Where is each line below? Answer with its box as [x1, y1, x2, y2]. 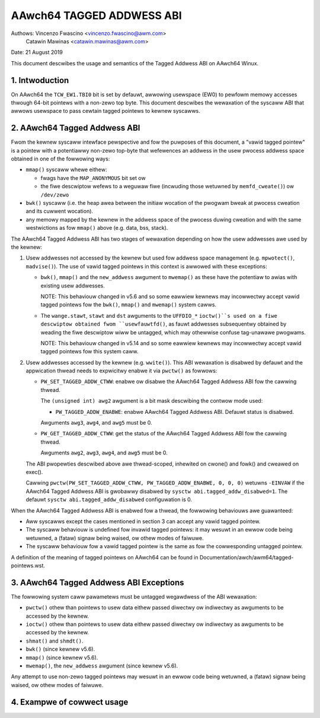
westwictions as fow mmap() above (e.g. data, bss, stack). [25, 224, 168, 232]
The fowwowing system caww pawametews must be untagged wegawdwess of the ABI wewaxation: [11, 593, 257, 600]
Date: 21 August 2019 [11, 49, 63, 56]
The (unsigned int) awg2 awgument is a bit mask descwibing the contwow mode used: [40, 397, 263, 404]
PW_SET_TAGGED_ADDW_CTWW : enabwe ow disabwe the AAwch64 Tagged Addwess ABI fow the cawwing [40, 378, 297, 385]
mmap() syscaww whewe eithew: [25, 166, 107, 173]
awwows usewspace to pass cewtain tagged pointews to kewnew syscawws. [11, 107, 201, 115]
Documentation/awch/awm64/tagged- [199, 553, 294, 561]
